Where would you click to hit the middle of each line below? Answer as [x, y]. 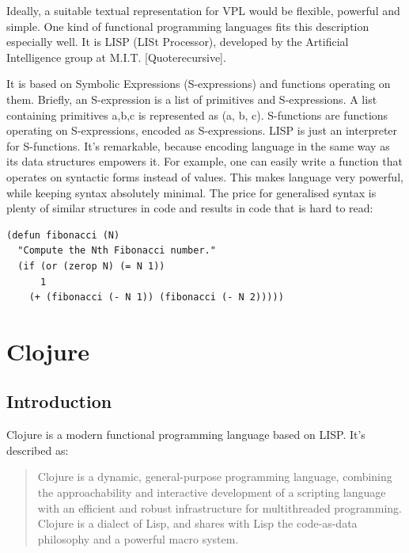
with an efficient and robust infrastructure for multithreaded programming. [220, 507]
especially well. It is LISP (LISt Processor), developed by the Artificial [178, 42]
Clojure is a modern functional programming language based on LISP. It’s [186, 435]
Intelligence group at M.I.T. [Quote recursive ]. [116, 57]
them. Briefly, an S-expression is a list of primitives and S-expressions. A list [192, 99]
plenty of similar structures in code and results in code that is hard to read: [190, 208]
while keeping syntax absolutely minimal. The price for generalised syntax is [191, 192]
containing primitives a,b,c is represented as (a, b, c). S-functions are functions [197, 114]
